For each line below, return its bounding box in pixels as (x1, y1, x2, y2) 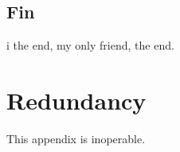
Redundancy (6, 83, 147, 116)
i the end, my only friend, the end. (6, 37, 174, 54)
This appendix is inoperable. (6, 130, 146, 146)
